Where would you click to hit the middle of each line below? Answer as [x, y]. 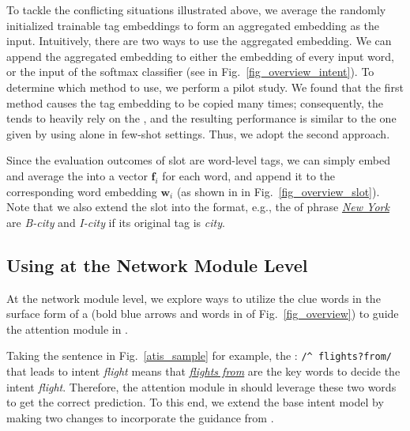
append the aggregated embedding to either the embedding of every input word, [200, 56]
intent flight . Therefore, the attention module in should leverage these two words [201, 386]
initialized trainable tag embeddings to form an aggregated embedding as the [193, 25]
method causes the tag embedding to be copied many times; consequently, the [195, 102]
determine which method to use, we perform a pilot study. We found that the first [205, 87]
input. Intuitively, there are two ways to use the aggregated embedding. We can [199, 41]
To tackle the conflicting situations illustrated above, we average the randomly [196, 9]
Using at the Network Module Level [157, 265]
